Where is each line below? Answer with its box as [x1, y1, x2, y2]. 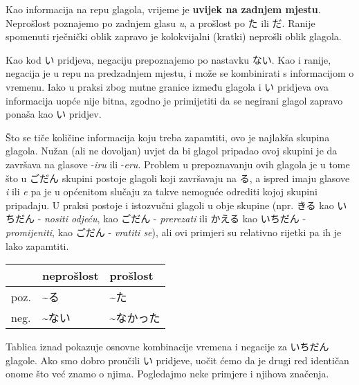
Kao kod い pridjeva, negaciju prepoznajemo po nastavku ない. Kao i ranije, [6, 52, 331, 66]
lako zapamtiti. [6, 238, 69, 253]
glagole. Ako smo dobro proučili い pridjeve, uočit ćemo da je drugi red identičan [6, 352, 349, 367]
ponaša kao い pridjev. [6, 107, 102, 121]
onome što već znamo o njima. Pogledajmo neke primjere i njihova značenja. [6, 366, 329, 381]
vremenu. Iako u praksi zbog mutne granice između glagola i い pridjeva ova [6, 79, 329, 93]
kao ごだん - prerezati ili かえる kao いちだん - [103, 211, 306, 226]
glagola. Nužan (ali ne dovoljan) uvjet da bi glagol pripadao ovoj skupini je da [6, 143, 338, 158]
